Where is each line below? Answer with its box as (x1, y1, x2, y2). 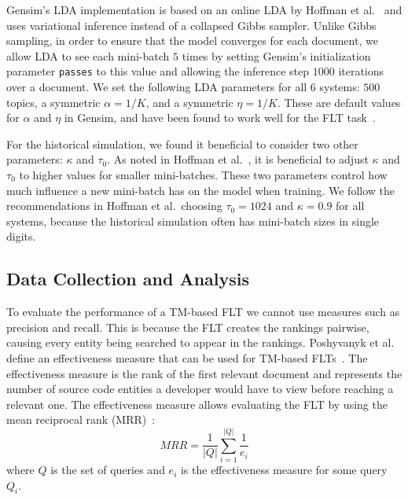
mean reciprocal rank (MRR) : (6, 411, 156, 428)
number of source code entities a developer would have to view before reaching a (6, 381, 394, 397)
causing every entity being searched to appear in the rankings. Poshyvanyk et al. (6, 334, 395, 351)
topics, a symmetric (6, 94, 101, 110)
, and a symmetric (145, 94, 233, 110)
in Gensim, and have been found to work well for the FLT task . (64, 109, 376, 126)
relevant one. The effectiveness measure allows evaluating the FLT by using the (6, 395, 388, 412)
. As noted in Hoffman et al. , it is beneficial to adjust (107, 151, 369, 167)
